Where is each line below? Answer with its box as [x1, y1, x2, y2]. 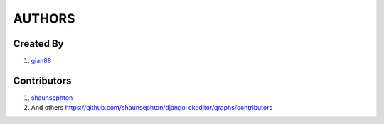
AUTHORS [13, 11, 75, 26]
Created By [13, 38, 64, 50]
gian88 [31, 57, 52, 65]
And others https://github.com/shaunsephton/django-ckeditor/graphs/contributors [31, 103, 273, 112]
